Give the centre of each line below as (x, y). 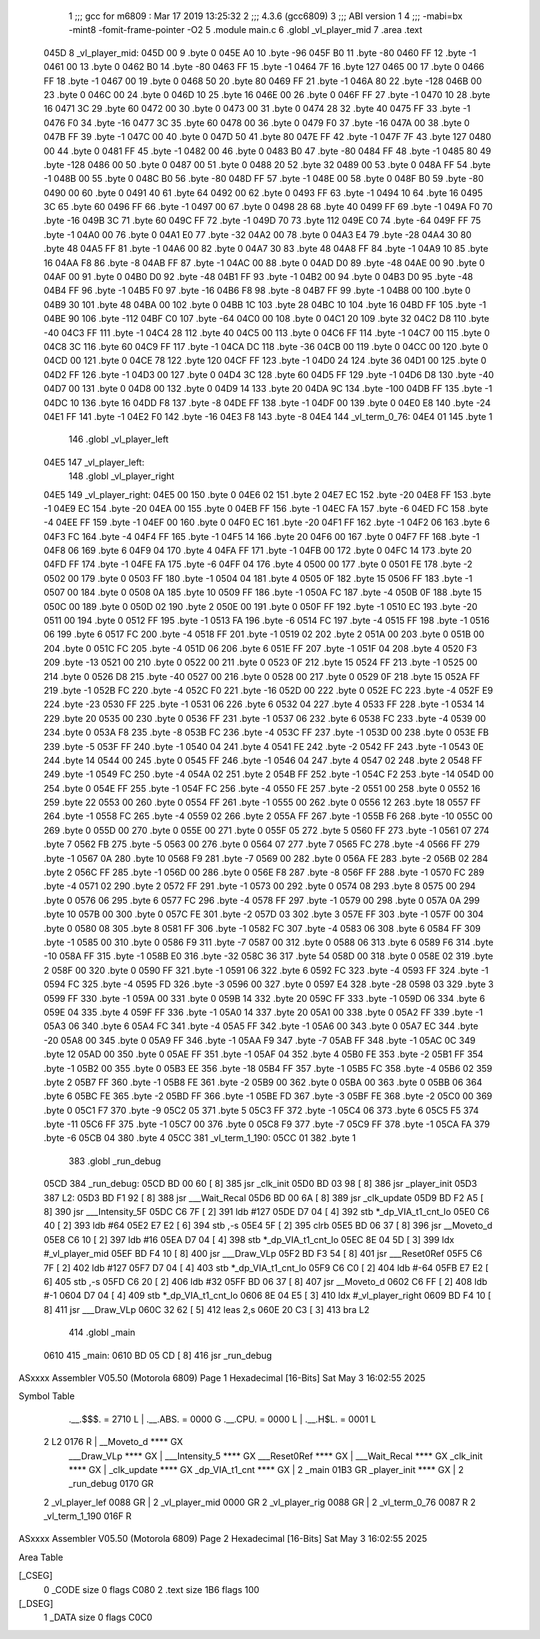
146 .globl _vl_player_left (118, 439)
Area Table (41, 1557)
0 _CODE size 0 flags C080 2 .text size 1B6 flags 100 (151, 1589)
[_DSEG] (36, 1604)
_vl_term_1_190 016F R (87, 1516)
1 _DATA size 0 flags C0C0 (98, 1617)
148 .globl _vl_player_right (121, 476)
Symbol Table (46, 1396)
